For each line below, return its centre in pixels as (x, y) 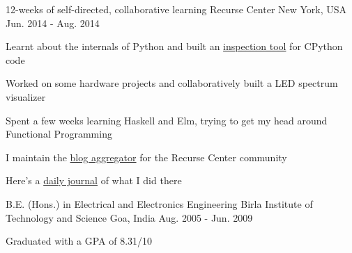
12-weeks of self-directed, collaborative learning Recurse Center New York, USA (176, 9)
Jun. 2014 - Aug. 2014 (53, 23)
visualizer (26, 96)
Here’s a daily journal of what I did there (94, 180)
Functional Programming (59, 134)
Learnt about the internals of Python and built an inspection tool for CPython (174, 46)
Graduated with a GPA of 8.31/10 (79, 241)
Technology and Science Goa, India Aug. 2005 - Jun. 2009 (129, 217)
